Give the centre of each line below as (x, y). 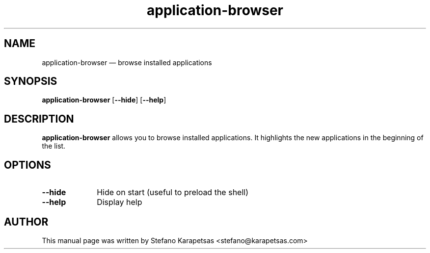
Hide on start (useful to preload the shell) (173, 192)
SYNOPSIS (31, 81)
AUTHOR (26, 222)
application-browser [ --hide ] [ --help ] (104, 100)
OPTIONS (27, 165)
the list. (54, 146)
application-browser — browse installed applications (127, 62)
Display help (120, 202)
